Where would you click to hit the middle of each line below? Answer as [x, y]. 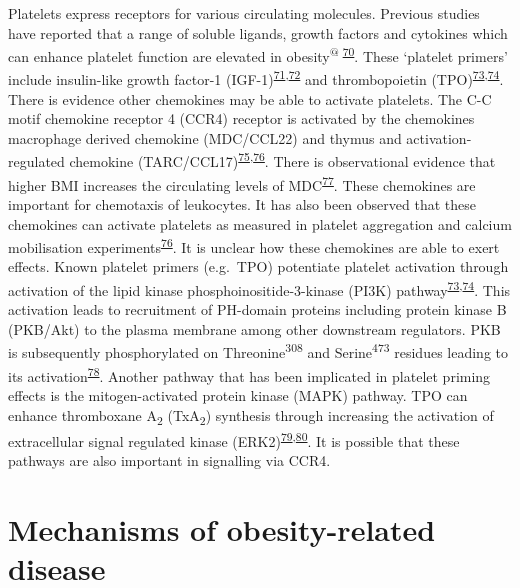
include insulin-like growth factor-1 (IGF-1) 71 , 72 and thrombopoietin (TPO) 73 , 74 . [256, 78]
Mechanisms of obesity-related [222, 528]
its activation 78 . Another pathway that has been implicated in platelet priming [249, 374]
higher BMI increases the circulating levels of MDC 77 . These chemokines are [242, 183]
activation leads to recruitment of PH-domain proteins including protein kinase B [257, 309]
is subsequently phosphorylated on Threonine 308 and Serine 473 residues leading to [258, 351]
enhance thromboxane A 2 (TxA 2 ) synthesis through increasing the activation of [251, 416]
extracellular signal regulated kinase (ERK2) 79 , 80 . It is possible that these [234, 439]
